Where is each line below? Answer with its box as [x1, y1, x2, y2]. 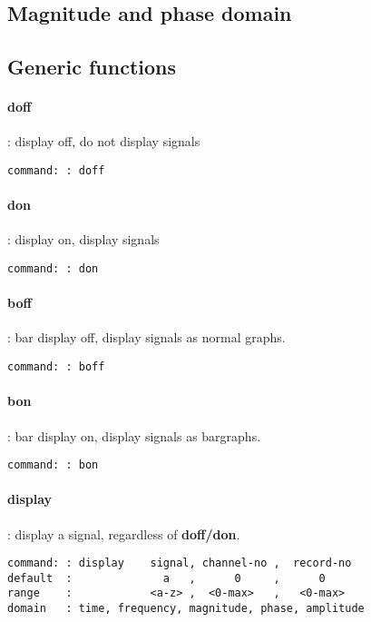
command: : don [7, 262, 99, 275]
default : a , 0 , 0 [7, 571, 326, 585]
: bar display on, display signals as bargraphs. [7, 426, 261, 445]
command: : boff [7, 360, 105, 374]
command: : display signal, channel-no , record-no [7, 557, 352, 570]
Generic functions [7, 53, 177, 81]
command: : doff [7, 163, 105, 177]
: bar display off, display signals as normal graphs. [7, 328, 286, 347]
